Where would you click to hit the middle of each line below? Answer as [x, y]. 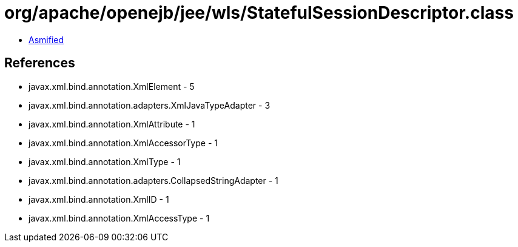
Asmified [46, 39]
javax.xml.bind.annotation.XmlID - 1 [99, 199]
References [40, 63]
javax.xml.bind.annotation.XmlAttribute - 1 [112, 124]
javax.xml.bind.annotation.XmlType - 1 [105, 161]
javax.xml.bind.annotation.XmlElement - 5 [112, 86]
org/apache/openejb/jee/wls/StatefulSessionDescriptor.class [259, 13]
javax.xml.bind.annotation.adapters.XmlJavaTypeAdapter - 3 [150, 105]
